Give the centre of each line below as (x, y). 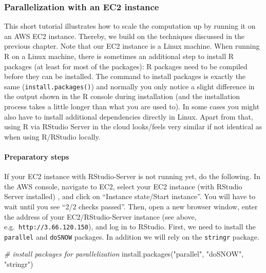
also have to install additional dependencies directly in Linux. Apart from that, (129, 116)
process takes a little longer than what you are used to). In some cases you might (132, 106)
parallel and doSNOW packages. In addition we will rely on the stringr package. (132, 236)
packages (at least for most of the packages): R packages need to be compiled (126, 66)
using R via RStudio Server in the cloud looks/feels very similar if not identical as (133, 126)
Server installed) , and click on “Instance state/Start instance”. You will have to (130, 196)
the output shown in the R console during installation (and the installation (122, 96)
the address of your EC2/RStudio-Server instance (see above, (100, 216)
